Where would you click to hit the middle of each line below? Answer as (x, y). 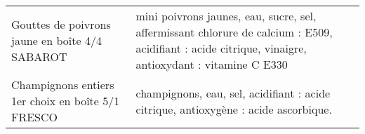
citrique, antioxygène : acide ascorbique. (234, 109)
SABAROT (39, 56)
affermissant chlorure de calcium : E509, (234, 32)
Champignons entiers (63, 85)
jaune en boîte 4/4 (57, 40)
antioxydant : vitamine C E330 (212, 64)
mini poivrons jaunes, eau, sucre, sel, (226, 16)
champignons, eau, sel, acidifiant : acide (233, 93)
